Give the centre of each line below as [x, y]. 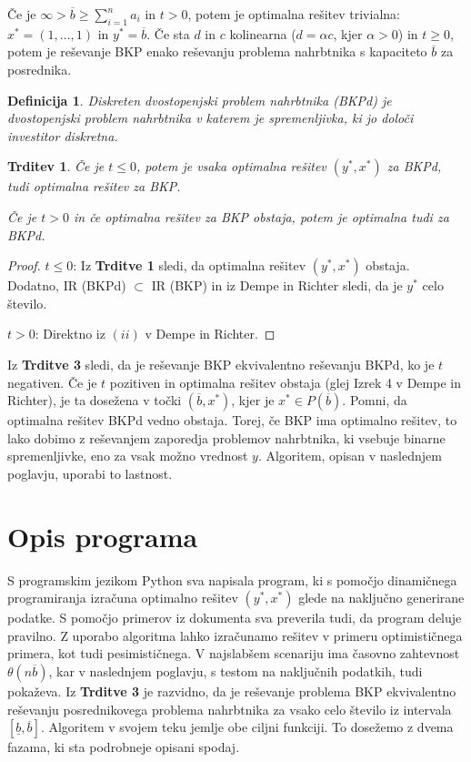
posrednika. [40, 69]
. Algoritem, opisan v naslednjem [350, 456]
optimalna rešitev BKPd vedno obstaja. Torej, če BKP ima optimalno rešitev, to [232, 420]
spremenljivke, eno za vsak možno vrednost [128, 456]
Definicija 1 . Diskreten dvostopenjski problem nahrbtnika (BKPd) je [200, 100]
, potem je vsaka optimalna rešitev [231, 166]
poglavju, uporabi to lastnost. [90, 473]
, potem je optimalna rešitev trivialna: [294, 14]
